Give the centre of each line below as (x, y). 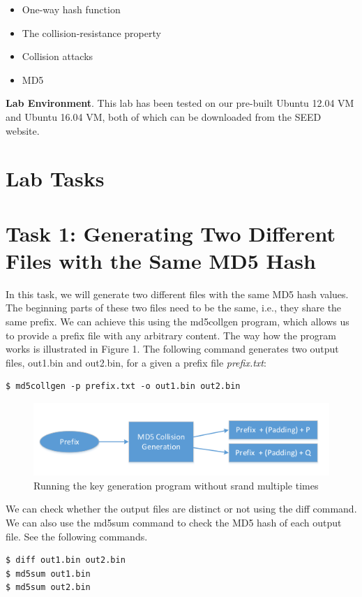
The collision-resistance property (91, 32)
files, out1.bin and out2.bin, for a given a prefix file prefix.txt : (136, 362)
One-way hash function (71, 9)
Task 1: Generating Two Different (171, 233)
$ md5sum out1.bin (48, 574)
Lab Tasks (55, 178)
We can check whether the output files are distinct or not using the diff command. (181, 509)
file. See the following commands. (77, 536)
